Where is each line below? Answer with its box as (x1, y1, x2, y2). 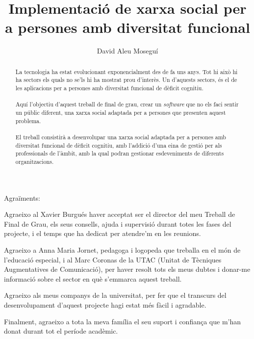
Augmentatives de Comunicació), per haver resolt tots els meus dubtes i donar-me (4, 264, 251, 274)
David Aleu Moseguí (97, 46, 158, 56)
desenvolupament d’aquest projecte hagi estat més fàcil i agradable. (4, 299, 206, 310)
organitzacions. (15, 157, 54, 165)
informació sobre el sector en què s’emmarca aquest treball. (4, 273, 182, 284)
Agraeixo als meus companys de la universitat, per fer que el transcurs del (4, 290, 227, 300)
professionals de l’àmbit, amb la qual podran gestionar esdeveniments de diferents (15, 149, 224, 157)
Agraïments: (4, 192, 41, 203)
